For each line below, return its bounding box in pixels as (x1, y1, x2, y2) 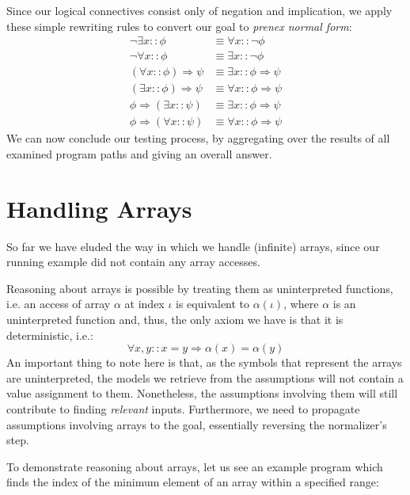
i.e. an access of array (6, 295, 111, 312)
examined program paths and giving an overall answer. (6, 145, 272, 162)
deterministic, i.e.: (6, 326, 93, 343)
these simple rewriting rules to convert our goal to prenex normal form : (6, 17, 352, 34)
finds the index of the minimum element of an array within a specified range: (6, 474, 379, 490)
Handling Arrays (6, 192, 192, 224)
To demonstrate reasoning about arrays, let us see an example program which (6, 458, 383, 474)
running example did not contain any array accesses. (6, 253, 260, 270)
